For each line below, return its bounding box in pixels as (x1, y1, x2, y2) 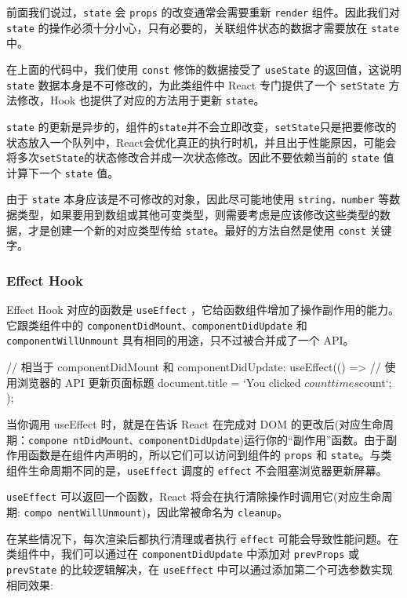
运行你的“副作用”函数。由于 (244, 431, 387, 447)
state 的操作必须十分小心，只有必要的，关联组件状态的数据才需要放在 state (6, 19, 399, 35)
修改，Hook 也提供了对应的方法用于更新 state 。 (16, 92, 265, 108)
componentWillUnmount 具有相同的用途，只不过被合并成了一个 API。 (6, 332, 354, 348)
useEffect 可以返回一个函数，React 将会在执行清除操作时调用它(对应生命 (6, 488, 382, 505)
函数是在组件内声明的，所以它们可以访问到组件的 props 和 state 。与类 (27, 447, 392, 463)
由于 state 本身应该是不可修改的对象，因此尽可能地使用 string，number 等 (6, 191, 390, 207)
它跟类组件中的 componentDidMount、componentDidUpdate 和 (6, 316, 307, 333)
